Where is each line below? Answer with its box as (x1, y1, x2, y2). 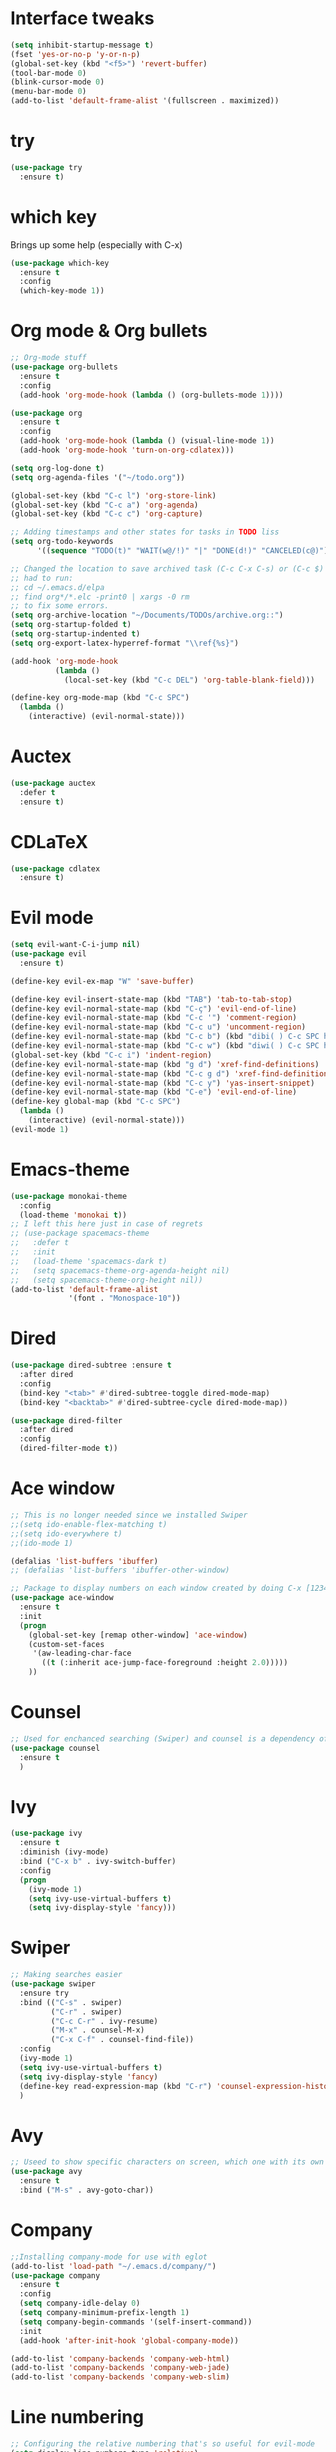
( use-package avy (10, 2167, 83, 2177)
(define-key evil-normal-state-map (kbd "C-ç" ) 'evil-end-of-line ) (10, 1003, 298, 1014)
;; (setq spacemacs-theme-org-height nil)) (10, 1275, 203, 1285)
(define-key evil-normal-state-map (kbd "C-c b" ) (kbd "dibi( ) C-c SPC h (10, 1032, 329, 1042)
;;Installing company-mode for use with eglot (10, 2252, 208, 2262)
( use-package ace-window (10, 1593, 114, 1603)
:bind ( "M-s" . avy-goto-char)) (19, 2185, 155, 2195)
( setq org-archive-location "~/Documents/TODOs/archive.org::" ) (10, 610, 284, 621)
